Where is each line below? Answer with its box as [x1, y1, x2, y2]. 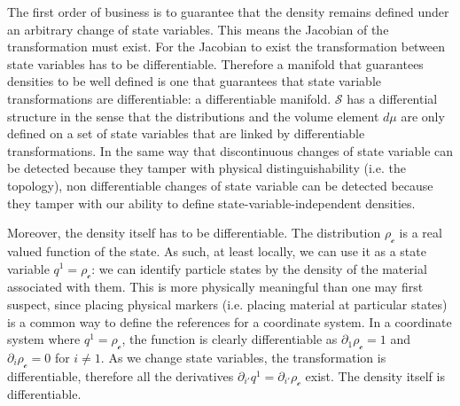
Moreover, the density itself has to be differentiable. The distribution [7, 223, 381, 242]
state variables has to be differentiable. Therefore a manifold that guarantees [7, 54, 424, 73]
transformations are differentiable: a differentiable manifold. [7, 89, 331, 107]
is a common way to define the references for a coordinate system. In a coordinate [7, 312, 452, 331]
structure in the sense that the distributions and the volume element [7, 106, 379, 125]
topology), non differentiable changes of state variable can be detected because [7, 176, 433, 194]
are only [401, 106, 445, 125]
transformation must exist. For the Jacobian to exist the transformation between [7, 37, 446, 56]
